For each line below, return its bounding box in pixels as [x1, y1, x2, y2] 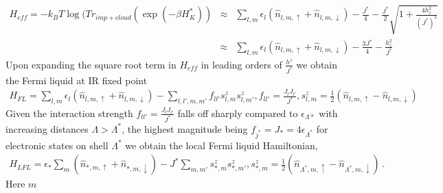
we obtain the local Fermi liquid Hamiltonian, [125, 138, 318, 152]
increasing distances [5, 121, 89, 136]
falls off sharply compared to [177, 105, 298, 120]
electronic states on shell [5, 138, 109, 152]
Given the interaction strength [5, 105, 133, 120]
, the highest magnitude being [122, 121, 248, 136]
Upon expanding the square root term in [5, 57, 177, 71]
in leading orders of [201, 57, 282, 71]
